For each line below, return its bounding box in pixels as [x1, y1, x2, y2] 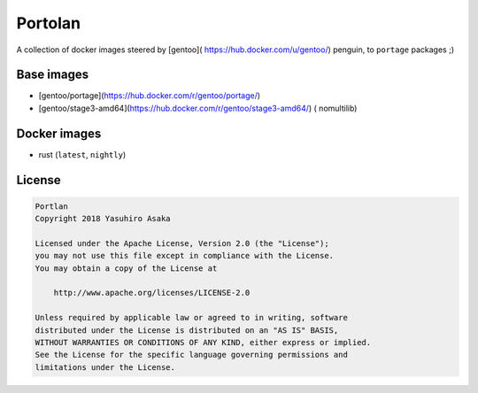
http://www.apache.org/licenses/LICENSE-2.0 [53, 288, 251, 298]
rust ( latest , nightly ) [38, 149, 127, 159]
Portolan [16, 13, 81, 33]
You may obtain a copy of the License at [35, 263, 218, 274]
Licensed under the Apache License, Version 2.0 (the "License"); [35, 238, 329, 248]
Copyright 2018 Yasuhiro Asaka [35, 213, 172, 224]
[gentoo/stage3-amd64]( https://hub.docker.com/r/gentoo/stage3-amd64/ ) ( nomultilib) [38, 103, 358, 113]
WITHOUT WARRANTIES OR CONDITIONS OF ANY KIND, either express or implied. [35, 337, 372, 348]
